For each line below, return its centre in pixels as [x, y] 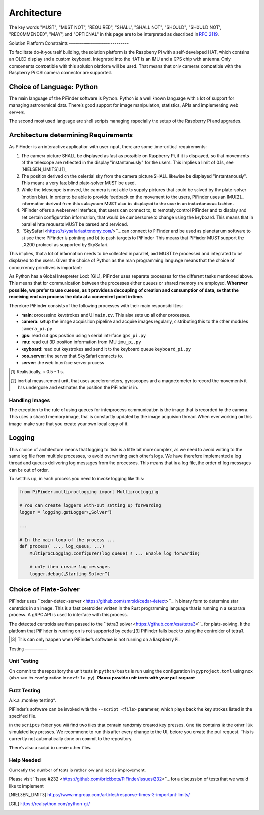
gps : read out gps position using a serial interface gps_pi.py [84, 336]
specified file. [23, 716]
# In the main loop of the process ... [67, 540]
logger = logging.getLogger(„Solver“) [66, 512]
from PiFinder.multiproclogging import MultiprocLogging [89, 492]
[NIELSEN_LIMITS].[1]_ [44, 169]
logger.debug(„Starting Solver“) [70, 574]
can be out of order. [29, 470]
